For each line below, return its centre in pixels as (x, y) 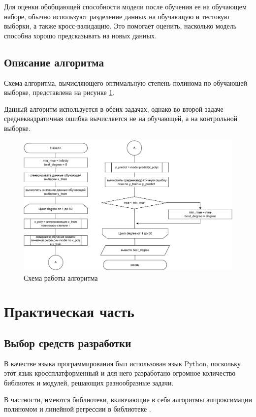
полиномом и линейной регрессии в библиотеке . (78, 409)
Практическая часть (69, 311)
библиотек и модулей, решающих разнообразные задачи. (89, 382)
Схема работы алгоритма (61, 277)
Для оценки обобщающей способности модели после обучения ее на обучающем (125, 6)
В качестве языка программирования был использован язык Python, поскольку (122, 363)
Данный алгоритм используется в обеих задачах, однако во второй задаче (114, 109)
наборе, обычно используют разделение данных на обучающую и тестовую (117, 16)
